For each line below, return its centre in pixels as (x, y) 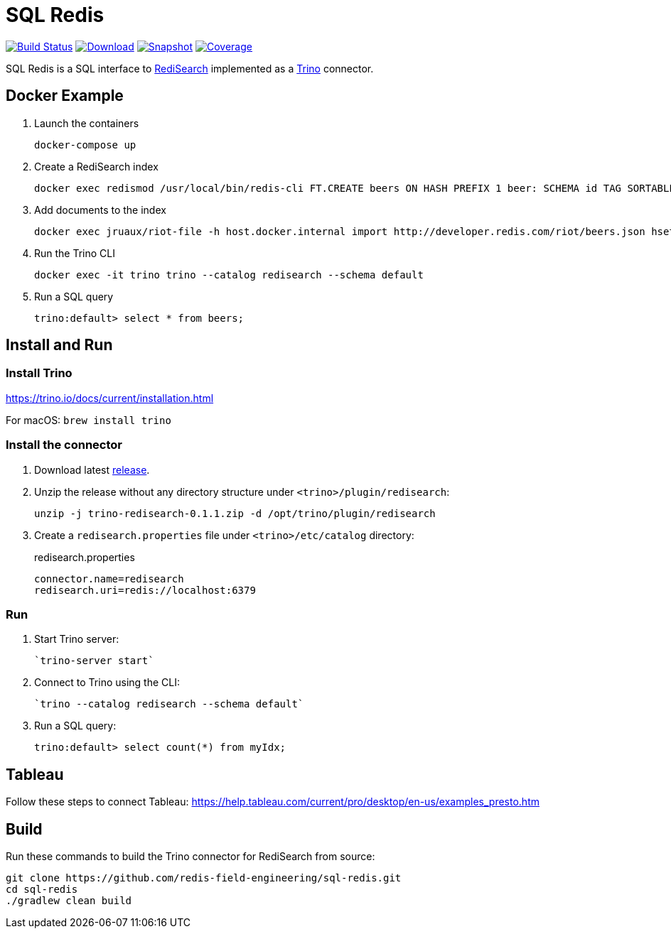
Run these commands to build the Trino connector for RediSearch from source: (190, 856)
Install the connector (64, 445)
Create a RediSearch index (96, 166)
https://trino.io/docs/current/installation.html (110, 398)
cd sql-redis (42, 889)
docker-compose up (85, 145)
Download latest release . (92, 469)
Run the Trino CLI (75, 253)
